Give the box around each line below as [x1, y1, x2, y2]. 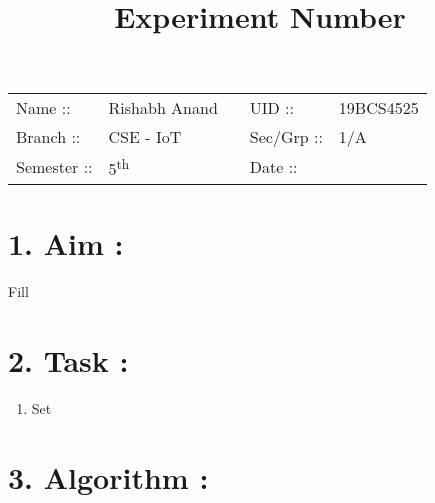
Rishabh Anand [108, 95, 218, 119]
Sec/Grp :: [249, 124, 323, 148]
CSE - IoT [108, 124, 182, 148]
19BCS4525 [338, 95, 419, 119]
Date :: [249, 155, 298, 179]
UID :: [249, 95, 295, 119]
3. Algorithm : [8, 456, 209, 497]
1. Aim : [8, 223, 124, 264]
